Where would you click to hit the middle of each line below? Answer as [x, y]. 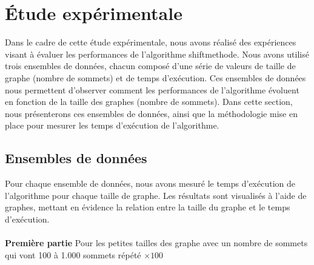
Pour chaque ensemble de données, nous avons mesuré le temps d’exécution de [150, 183]
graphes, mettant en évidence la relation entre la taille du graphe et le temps [148, 207]
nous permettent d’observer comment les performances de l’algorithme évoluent [152, 89]
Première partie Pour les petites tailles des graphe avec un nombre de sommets [156, 243]
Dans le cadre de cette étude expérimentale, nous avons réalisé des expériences [151, 42]
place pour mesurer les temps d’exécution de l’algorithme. [112, 125]
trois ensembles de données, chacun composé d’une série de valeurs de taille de [150, 66]
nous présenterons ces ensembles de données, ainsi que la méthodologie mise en [151, 113]
